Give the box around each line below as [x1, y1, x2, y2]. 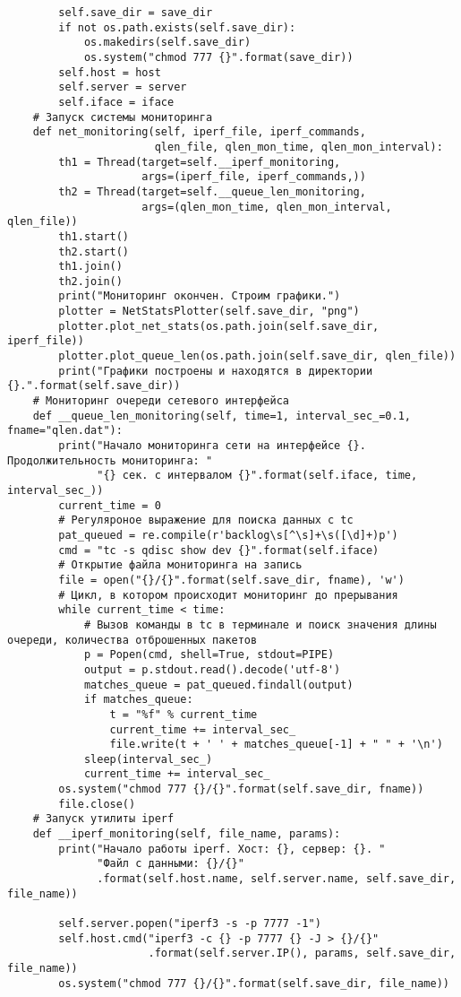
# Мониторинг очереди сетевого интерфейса [32, 394, 289, 408]
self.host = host [58, 65, 161, 79]
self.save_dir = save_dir [58, 6, 213, 19]
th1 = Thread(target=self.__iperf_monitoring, [58, 155, 341, 169]
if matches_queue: [83, 693, 193, 707]
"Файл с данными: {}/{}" [97, 857, 244, 871]
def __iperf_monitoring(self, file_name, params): [32, 828, 341, 841]
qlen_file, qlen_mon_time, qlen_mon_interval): [154, 140, 443, 153]
